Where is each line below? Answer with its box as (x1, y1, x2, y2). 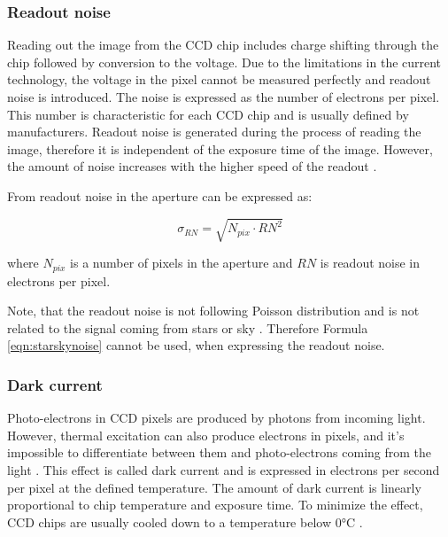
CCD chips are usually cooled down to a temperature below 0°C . (7, 512, 363, 531)
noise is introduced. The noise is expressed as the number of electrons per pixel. (7, 88, 440, 105)
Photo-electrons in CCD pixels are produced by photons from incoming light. (7, 409, 426, 427)
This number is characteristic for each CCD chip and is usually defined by (7, 105, 409, 123)
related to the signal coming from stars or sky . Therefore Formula (7, 318, 368, 337)
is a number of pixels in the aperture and (70, 253, 293, 272)
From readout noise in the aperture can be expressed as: (7, 186, 313, 205)
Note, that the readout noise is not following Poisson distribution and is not (7, 301, 420, 320)
